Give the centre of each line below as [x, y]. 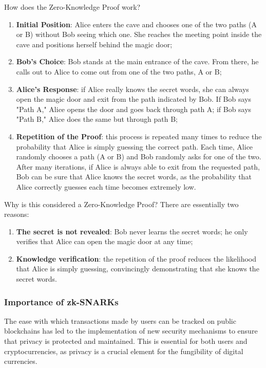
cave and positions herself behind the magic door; [94, 44]
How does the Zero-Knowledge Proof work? [72, 7]
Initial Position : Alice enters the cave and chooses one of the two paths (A [136, 24]
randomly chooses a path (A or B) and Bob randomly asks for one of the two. [139, 157]
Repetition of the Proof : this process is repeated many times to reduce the [139, 136]
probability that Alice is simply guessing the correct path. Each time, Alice [135, 146]
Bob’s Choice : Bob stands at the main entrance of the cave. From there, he [137, 61]
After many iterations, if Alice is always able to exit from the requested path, [138, 166]
